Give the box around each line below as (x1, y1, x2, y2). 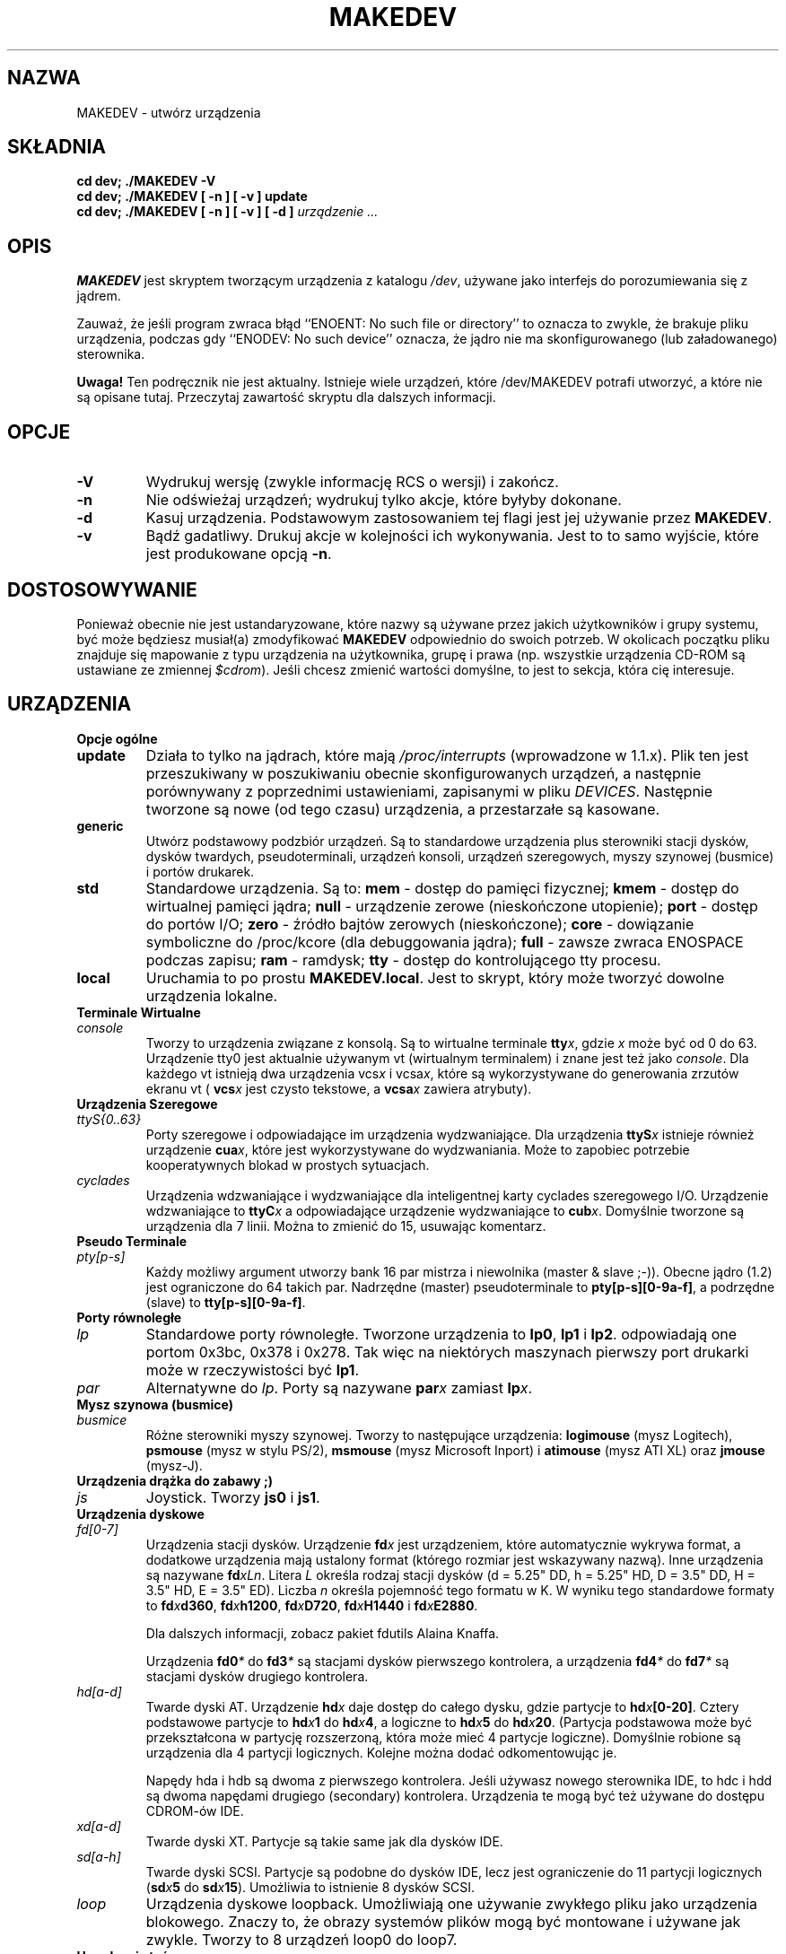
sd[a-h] (76, 1848, 121, 1864)
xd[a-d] (76, 1818, 121, 1834)
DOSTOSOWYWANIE (7, 578, 197, 601)
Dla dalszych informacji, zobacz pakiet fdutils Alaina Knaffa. (145, 1625, 500, 1641)
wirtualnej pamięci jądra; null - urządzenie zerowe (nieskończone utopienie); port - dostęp (145, 896, 758, 915)
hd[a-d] (76, 1683, 122, 1699)
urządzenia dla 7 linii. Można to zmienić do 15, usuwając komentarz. (145, 1217, 546, 1234)
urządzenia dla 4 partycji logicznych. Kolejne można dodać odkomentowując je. (145, 1744, 617, 1760)
